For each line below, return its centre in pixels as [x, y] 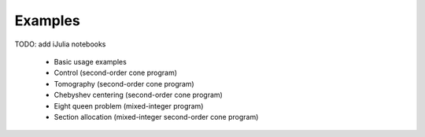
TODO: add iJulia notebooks [60, 44]
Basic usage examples [91, 61]
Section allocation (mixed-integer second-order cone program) [156, 117]
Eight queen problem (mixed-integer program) [129, 106]
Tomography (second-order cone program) [124, 83]
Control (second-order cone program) [115, 73]
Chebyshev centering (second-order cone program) [139, 95]
